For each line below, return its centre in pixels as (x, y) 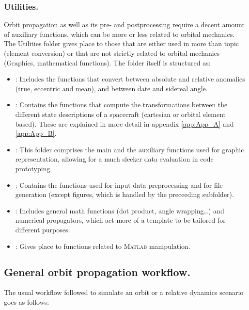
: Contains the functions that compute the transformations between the (121, 105)
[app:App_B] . (36, 133)
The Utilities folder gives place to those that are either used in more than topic (121, 43)
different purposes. (43, 229)
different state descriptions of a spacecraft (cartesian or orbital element (120, 114)
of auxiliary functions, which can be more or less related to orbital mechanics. (119, 34)
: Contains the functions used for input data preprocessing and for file (119, 185)
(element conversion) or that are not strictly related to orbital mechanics (112, 53)
